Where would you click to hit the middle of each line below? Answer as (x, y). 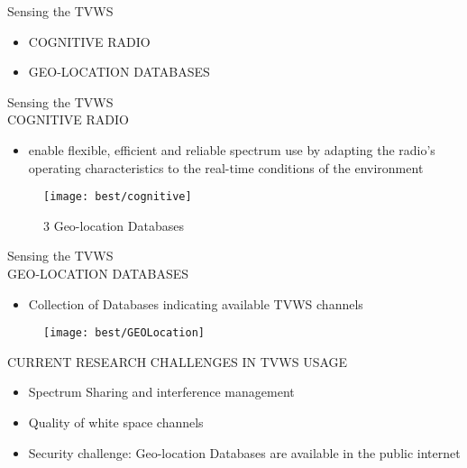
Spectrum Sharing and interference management (161, 392)
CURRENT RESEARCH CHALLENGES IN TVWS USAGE (178, 361)
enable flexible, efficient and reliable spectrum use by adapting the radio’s (232, 149)
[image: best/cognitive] (118, 197)
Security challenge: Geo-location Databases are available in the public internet (244, 452)
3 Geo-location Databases (114, 225)
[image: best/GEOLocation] (124, 333)
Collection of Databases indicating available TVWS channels (196, 303)
